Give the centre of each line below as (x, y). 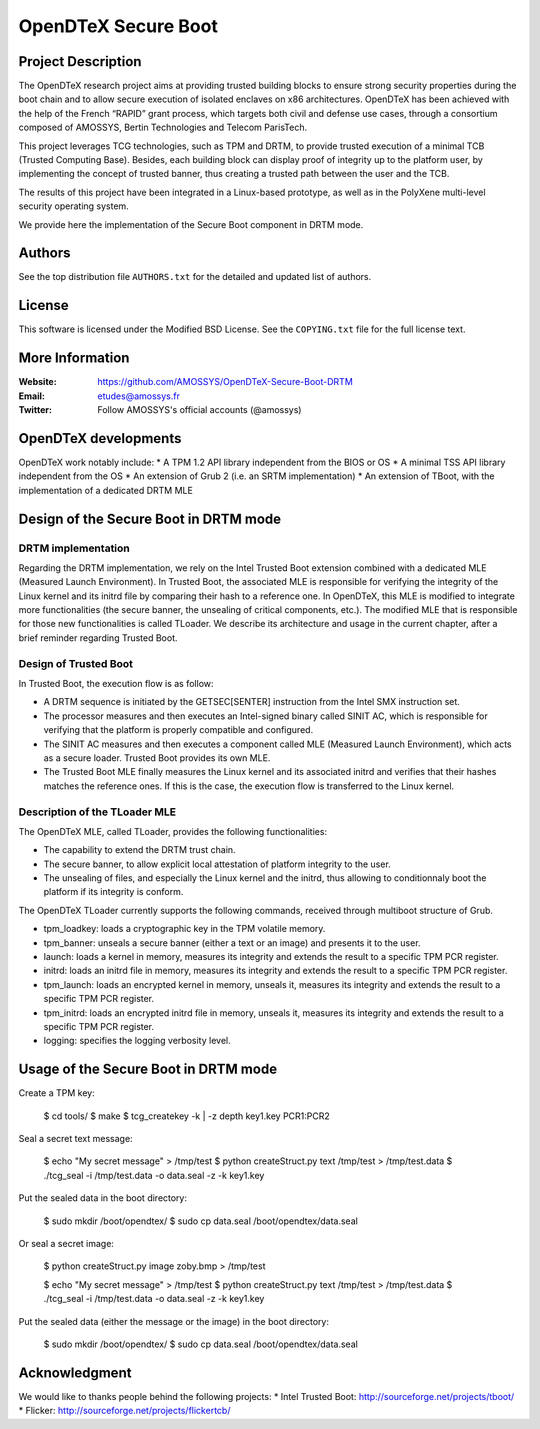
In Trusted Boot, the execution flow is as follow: (116, 684)
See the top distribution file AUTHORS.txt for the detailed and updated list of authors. (195, 277)
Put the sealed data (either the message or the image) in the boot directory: (174, 1321)
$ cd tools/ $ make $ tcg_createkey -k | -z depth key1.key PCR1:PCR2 (186, 1116)
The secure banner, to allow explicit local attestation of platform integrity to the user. (217, 864)
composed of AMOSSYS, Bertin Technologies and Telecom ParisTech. (163, 127)
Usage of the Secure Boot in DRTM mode (148, 1069)
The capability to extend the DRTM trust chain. (139, 850)
